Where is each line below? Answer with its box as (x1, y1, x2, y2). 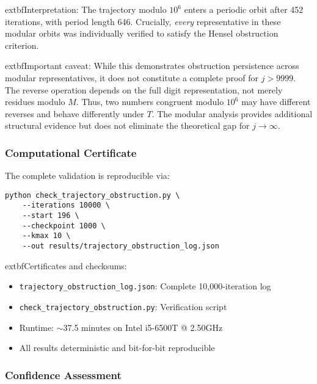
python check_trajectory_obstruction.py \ (5, 190, 180, 200)
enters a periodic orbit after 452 (184, 3, 304, 15)
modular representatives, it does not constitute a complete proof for (5, 71, 259, 84)
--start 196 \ (22, 211, 79, 220)
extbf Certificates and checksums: (5, 259, 127, 272)
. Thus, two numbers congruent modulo (76, 95, 224, 108)
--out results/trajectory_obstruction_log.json (22, 242, 219, 251)
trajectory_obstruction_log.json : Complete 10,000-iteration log (19, 280, 271, 292)
